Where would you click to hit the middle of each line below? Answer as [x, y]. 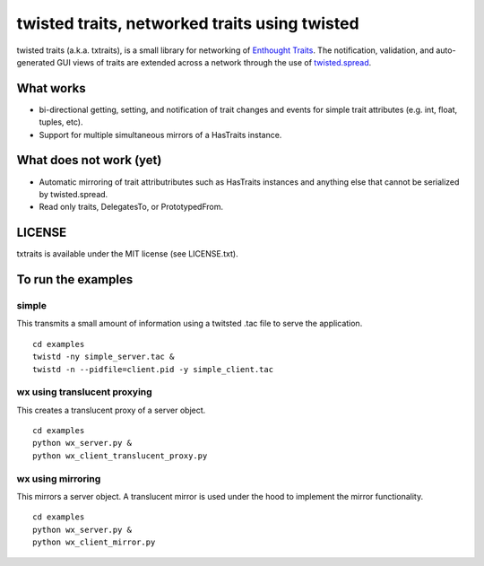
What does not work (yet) [89, 160]
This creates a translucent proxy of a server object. [111, 410]
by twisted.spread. [73, 194]
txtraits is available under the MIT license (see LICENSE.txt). [127, 254]
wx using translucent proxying [84, 392]
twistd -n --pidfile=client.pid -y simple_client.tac [153, 369]
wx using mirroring [59, 478]
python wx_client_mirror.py [94, 542]
